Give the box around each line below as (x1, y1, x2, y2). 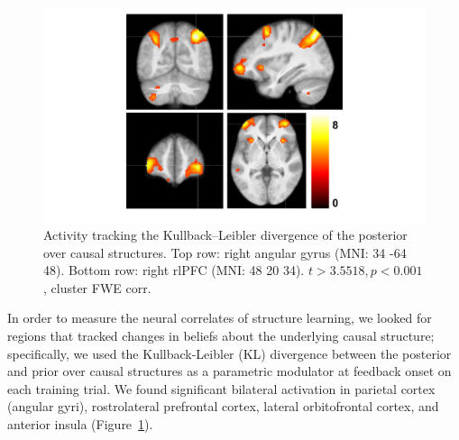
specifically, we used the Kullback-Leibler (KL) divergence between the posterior (7, 344, 452, 362)
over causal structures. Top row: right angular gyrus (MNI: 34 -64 (43, 243, 407, 261)
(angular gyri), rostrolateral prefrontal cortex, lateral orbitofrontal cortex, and (7, 397, 439, 416)
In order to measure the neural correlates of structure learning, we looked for (7, 308, 432, 327)
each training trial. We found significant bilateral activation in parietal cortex (7, 379, 436, 398)
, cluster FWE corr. (43, 278, 151, 297)
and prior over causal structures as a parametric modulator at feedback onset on (7, 362, 452, 380)
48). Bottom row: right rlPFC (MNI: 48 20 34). (43, 261, 305, 280)
